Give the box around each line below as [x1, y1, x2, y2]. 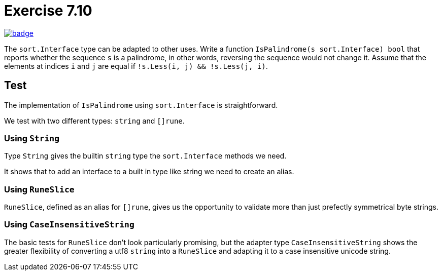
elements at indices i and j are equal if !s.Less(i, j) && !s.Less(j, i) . [4, 61, 268, 70]
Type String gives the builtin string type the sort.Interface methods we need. [4, 151, 287, 161]
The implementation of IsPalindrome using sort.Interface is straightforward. [4, 100, 278, 109]
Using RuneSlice [4, 184, 75, 194]
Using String [4, 133, 60, 143]
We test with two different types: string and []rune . [4, 116, 185, 125]
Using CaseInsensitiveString [4, 219, 134, 230]
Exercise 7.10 [4, 2, 92, 19]
